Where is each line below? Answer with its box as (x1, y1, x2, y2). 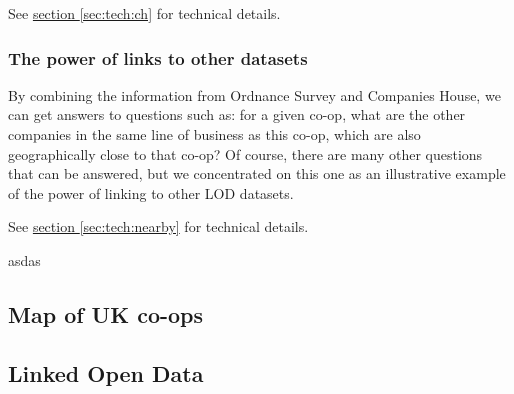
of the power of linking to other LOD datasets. (8, 182, 294, 203)
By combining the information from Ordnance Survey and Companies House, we (8, 84, 501, 105)
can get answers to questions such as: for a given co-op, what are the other (8, 104, 466, 125)
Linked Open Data (8, 357, 204, 388)
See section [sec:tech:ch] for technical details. (8, 3, 281, 23)
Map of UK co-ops (8, 298, 204, 329)
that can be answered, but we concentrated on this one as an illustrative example (8, 163, 506, 184)
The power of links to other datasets (8, 45, 308, 70)
